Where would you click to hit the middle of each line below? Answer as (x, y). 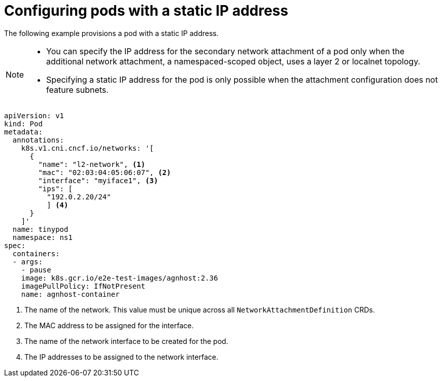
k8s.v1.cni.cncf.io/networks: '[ (88, 148)
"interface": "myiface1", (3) (98, 180)
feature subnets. (77, 90)
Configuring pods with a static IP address (146, 11)
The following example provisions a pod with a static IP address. (111, 33)
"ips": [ (55, 188)
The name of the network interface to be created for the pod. (126, 341)
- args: (27, 262)
